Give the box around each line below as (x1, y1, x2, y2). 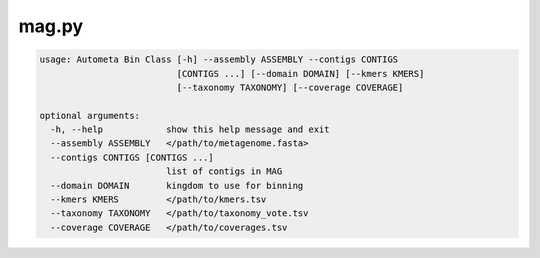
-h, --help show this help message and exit (50, 124, 330, 135)
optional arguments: (39, 110, 140, 121)
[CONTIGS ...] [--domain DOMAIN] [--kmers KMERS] (176, 68, 425, 79)
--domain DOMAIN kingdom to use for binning (50, 180, 304, 191)
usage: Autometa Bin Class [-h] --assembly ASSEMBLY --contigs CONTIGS (39, 54, 399, 65)
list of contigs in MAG (165, 166, 283, 177)
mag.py (18, 15, 84, 37)
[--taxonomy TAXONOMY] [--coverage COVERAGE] (176, 81, 404, 93)
